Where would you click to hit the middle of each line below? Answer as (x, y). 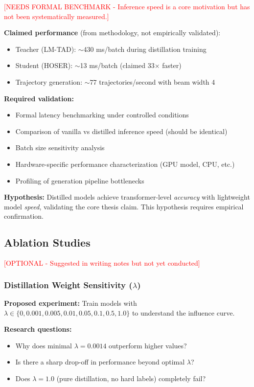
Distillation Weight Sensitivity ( (68, 285)
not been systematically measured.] (57, 16)
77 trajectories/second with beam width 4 (152, 81)
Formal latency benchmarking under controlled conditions (102, 115)
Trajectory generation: (49, 81)
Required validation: (39, 98)
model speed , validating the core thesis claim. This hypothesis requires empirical (124, 206)
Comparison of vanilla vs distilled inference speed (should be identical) (121, 131)
